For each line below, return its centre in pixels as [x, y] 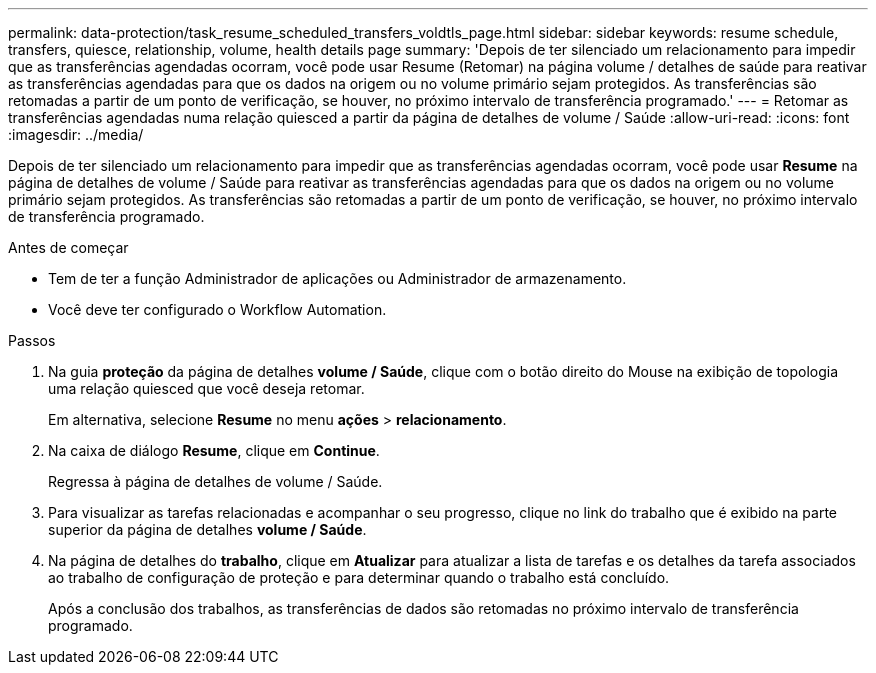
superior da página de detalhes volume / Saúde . [207, 529]
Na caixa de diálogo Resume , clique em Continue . [214, 450]
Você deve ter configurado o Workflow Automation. [217, 309]
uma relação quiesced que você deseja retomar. [206, 388]
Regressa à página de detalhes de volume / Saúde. [215, 481]
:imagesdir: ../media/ [76, 134]
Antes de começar [68, 247]
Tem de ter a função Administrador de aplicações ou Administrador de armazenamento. [337, 278]
